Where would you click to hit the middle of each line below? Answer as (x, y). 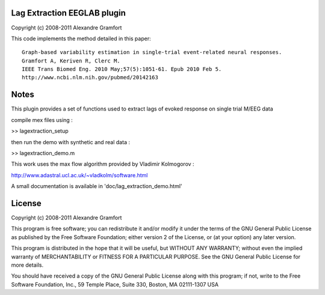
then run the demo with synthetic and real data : (71, 142)
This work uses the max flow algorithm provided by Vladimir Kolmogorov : (103, 164)
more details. (27, 265)
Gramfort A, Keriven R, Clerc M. (71, 61)
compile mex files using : (42, 120)
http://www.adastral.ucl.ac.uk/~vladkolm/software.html (79, 175)
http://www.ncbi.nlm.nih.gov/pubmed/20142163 (90, 78)
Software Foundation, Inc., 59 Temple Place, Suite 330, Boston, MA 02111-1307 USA (115, 284)
